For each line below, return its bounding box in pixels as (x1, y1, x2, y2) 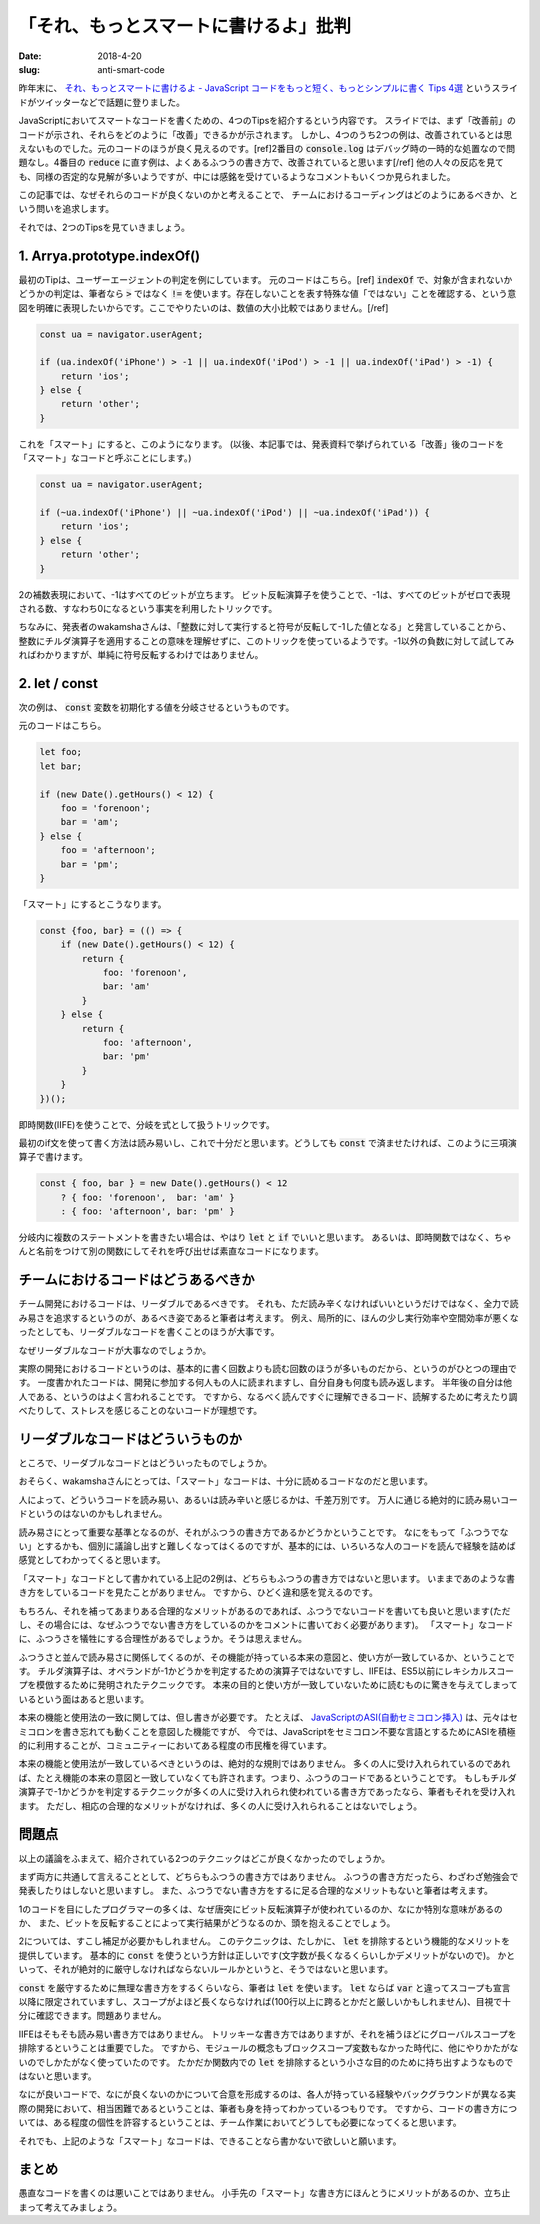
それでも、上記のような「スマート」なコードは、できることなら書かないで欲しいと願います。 (18, 2135, 402, 2147)
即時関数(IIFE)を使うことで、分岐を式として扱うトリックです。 (18, 1118, 275, 1130)
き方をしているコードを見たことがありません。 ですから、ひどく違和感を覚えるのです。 (18, 1586, 379, 1599)
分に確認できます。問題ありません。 (18, 2010, 167, 2022)
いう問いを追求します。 (18, 203, 115, 215)
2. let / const (18, 675, 99, 692)
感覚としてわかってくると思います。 (18, 1554, 166, 1566)
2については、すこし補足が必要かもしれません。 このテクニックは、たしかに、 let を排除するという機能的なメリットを (18, 1935, 511, 1947)
